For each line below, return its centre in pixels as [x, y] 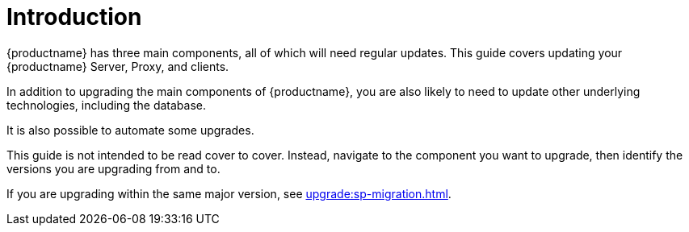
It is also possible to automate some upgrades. [130, 130]
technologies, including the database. [106, 105]
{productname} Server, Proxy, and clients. [118, 66]
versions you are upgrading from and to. [113, 168]
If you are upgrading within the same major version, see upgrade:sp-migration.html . [229, 193]
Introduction [74, 17]
